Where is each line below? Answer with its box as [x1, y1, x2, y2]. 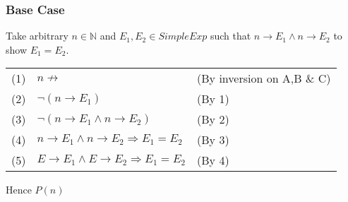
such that [210, 28, 251, 43]
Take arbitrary [6, 28, 68, 43]
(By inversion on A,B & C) [197, 70, 331, 87]
